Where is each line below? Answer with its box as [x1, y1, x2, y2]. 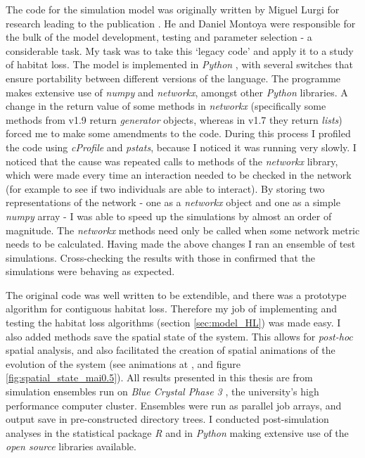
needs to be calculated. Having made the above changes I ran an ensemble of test [6, 236, 356, 251]
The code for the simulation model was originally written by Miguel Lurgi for [6, 2, 340, 16]
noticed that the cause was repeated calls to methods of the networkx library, [6, 153, 338, 168]
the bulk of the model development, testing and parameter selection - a [6, 30, 312, 44]
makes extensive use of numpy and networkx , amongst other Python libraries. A [6, 84, 348, 99]
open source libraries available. [6, 439, 136, 454]
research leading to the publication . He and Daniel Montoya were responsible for [6, 15, 356, 30]
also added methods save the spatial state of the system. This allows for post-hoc [6, 329, 353, 343]
